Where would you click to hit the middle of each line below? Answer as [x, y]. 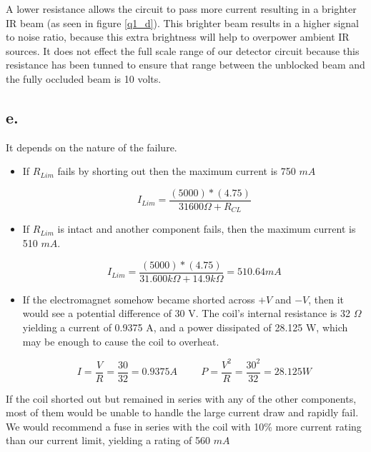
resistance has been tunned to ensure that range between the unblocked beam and [185, 65]
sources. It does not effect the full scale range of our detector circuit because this [183, 50]
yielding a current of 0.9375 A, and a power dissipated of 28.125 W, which [185, 327]
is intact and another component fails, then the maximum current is [207, 229]
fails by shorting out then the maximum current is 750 [177, 171]
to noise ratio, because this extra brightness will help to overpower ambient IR [178, 37]
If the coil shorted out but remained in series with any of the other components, [181, 398]
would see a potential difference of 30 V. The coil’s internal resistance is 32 [186, 313]
